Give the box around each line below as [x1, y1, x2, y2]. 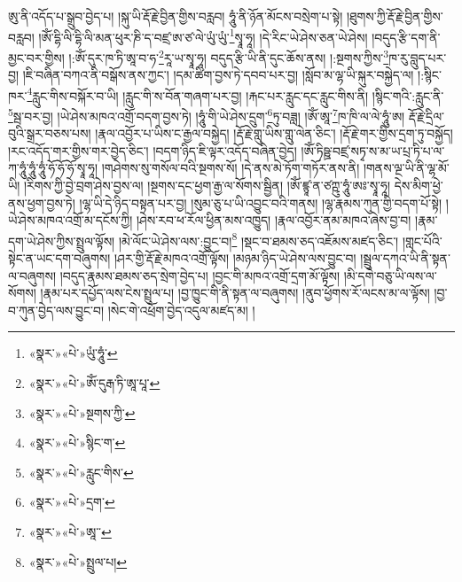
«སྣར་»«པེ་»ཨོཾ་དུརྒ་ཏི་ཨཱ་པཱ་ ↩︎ [28, 373, 161, 392]
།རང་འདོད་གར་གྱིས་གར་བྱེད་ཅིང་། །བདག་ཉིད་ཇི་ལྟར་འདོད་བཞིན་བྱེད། [8, 141, 297, 159]
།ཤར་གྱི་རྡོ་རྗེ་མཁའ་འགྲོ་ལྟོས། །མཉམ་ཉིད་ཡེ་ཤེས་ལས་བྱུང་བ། [114, 249, 356, 267]
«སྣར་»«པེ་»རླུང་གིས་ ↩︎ [28, 462, 134, 481]
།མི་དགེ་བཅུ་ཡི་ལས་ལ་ [343, 266, 437, 284]
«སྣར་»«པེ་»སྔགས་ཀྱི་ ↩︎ [28, 403, 136, 422]
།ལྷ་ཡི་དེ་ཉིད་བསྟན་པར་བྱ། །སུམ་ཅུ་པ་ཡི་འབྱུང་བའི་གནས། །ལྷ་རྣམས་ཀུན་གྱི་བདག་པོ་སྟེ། [79, 193, 442, 212]
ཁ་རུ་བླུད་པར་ [388, 48, 447, 66]
